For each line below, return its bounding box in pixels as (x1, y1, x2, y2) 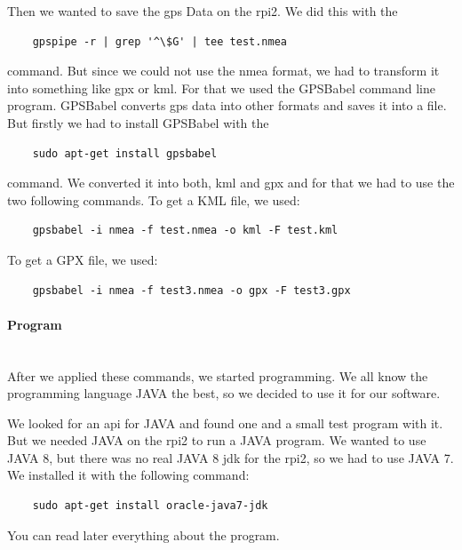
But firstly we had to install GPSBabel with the (7, 113, 269, 132)
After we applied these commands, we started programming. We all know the (7, 366, 428, 385)
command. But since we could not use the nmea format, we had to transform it (7, 61, 440, 80)
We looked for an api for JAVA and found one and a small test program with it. (7, 413, 443, 432)
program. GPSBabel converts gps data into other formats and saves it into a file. (7, 96, 447, 115)
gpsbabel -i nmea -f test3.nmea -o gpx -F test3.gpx (32, 283, 351, 297)
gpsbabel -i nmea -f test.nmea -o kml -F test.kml (32, 224, 339, 237)
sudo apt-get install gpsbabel (32, 147, 218, 160)
